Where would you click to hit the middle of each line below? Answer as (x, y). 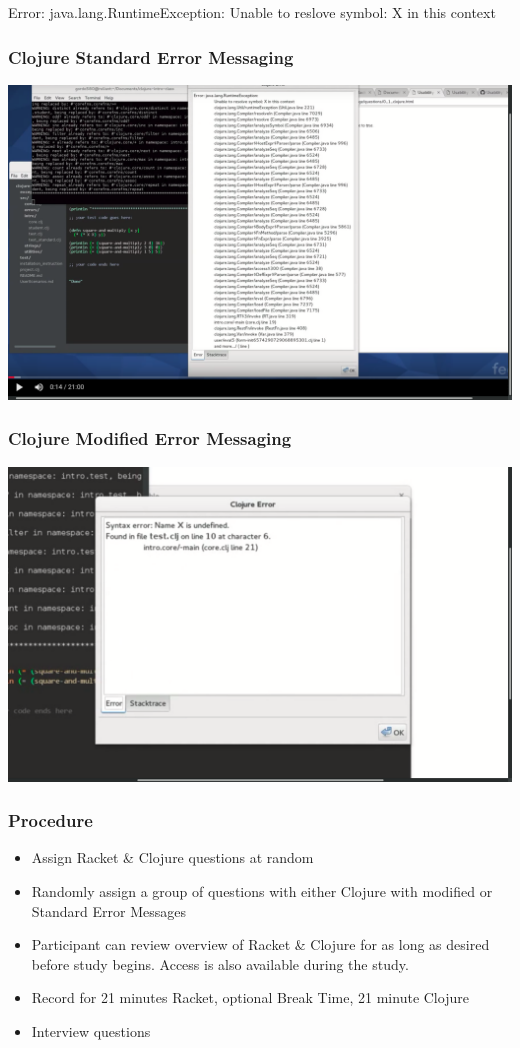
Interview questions (91, 1031)
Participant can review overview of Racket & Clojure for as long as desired (260, 944)
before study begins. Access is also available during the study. (220, 963)
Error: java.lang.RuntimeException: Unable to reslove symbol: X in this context (252, 12)
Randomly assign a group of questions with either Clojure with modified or (262, 891)
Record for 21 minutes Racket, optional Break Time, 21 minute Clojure (250, 997)
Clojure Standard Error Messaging (151, 56)
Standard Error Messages (109, 910)
